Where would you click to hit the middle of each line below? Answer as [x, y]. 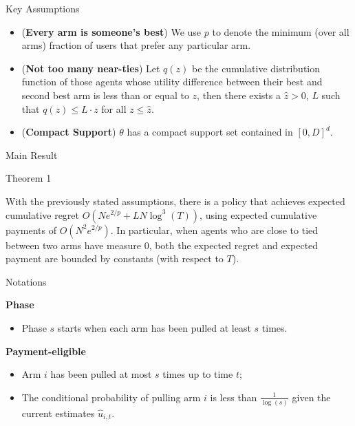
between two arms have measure [73, 245]
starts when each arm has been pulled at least [154, 327]
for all [114, 108]
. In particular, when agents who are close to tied [214, 230]
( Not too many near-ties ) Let [91, 68]
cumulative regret [43, 214]
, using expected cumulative [258, 214]
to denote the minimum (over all [281, 31]
